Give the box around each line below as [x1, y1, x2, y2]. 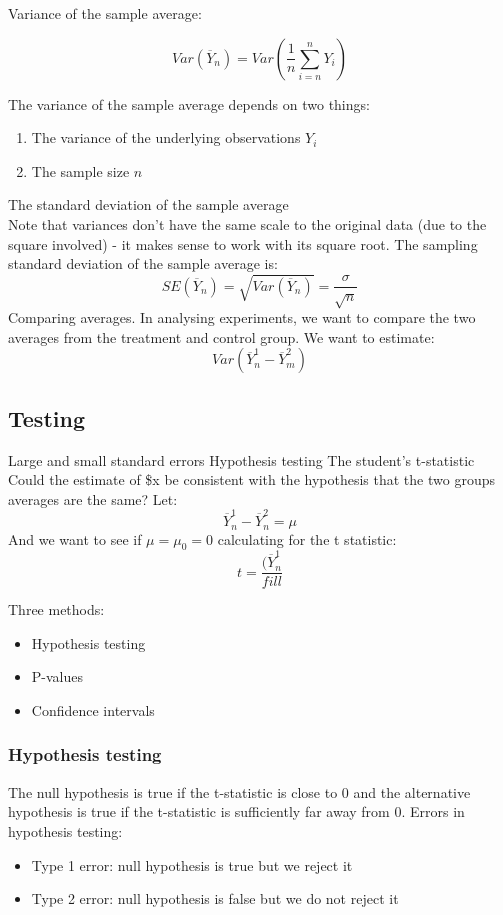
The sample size [31, 160, 130, 181]
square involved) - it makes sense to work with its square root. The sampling [8, 233, 478, 254]
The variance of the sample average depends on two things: [8, 93, 370, 114]
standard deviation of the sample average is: [8, 253, 278, 274]
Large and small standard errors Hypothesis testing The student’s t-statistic [8, 449, 475, 470]
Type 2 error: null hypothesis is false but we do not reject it [31, 888, 399, 909]
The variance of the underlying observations [31, 127, 301, 148]
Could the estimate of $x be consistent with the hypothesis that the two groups [8, 469, 495, 490]
